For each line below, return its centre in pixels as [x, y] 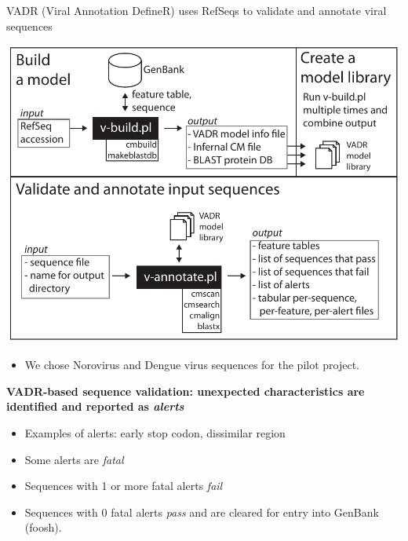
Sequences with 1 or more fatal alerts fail [124, 486]
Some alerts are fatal [74, 459]
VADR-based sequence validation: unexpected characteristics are [186, 391]
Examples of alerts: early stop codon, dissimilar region [155, 433]
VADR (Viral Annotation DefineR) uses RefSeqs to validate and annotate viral [197, 10]
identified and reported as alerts [95, 406]
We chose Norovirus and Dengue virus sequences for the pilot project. [192, 365]
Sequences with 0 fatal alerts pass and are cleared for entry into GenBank [202, 512]
